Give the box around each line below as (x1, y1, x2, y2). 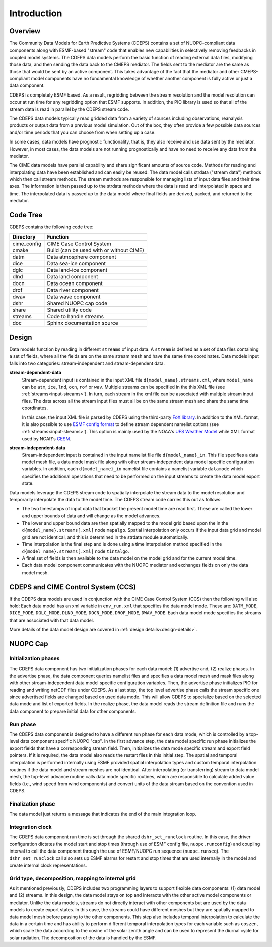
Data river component (47, 286, 99, 293)
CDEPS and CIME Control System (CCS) (9, 583, 136, 591)
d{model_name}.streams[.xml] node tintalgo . (22, 548, 129, 554)
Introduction (9, 8, 62, 19)
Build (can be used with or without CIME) (47, 247, 145, 254)
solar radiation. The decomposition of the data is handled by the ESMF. (9, 935, 157, 941)
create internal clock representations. (9, 862, 87, 868)
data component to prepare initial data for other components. (9, 708, 137, 714)
